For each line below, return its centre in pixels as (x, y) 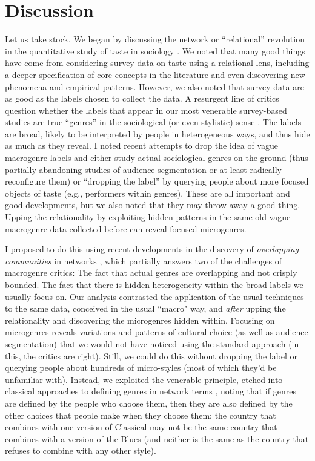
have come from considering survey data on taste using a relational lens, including (157, 63)
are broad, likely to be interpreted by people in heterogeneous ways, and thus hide (157, 133)
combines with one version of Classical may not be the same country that (141, 427)
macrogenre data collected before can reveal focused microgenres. (126, 228)
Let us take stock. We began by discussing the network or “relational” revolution (155, 39)
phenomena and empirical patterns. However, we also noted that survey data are (154, 86)
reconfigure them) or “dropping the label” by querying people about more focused (157, 181)
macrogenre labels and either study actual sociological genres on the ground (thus (157, 158)
